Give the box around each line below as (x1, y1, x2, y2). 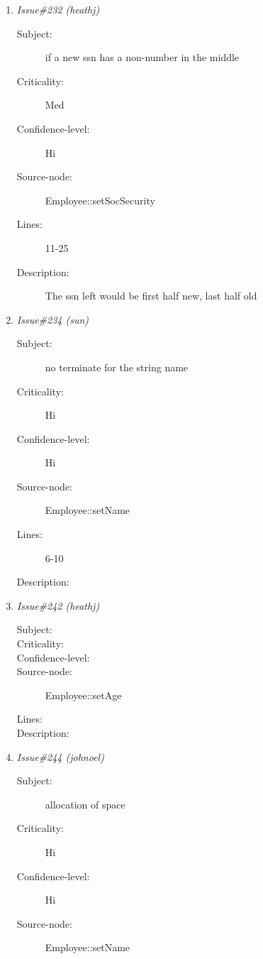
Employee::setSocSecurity (45, 192, 155, 207)
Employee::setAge (45, 687, 122, 702)
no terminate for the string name (45, 359, 189, 374)
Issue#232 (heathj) (16, 2, 100, 16)
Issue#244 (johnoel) (16, 749, 104, 764)
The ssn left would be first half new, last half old (45, 288, 257, 303)
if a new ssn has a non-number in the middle (45, 50, 240, 65)
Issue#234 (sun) (16, 312, 89, 327)
